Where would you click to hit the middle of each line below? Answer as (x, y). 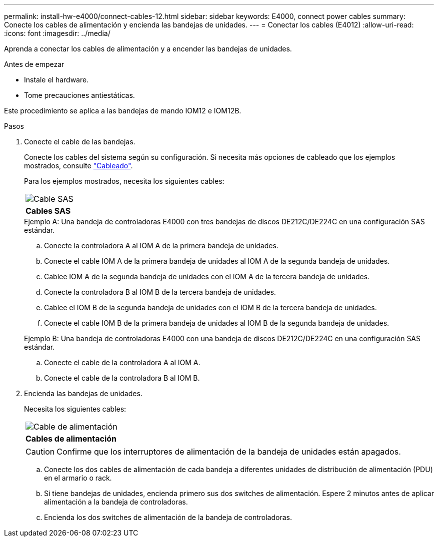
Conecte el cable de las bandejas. (80, 142)
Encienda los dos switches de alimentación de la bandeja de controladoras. (168, 517)
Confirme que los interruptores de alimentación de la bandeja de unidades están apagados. (229, 452)
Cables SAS (48, 211)
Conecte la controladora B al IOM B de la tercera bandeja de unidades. (160, 292)
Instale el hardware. (56, 80)
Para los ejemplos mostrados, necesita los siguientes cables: (124, 181)
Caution (40, 452)
